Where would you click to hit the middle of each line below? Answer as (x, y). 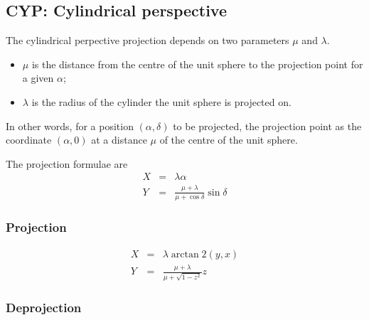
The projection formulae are (67, 163)
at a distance (119, 140)
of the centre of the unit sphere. (229, 140)
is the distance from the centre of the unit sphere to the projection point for (197, 64)
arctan (185, 254)
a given (38, 78)
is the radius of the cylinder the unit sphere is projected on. (161, 101)
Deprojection (44, 308)
